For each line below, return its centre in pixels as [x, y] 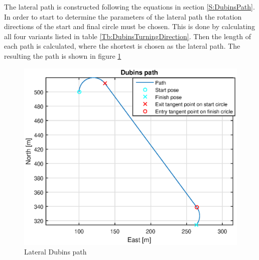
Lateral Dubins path [55, 252]
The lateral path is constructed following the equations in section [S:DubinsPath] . [129, 7]
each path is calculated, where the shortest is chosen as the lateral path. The [122, 46]
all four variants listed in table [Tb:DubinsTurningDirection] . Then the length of [128, 36]
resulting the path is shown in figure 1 [63, 55]
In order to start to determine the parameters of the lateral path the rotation [123, 16]
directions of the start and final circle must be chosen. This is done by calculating [129, 26]
